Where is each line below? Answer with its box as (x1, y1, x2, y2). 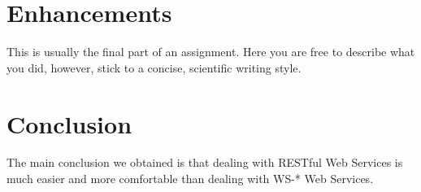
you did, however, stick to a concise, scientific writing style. (7, 59, 302, 76)
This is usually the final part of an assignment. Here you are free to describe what (7, 43, 415, 60)
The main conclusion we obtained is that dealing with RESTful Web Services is (7, 154, 403, 171)
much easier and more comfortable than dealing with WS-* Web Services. (7, 170, 374, 187)
